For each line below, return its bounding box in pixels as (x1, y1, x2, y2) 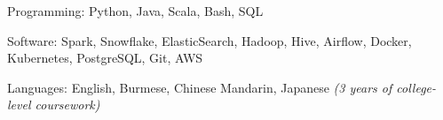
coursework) (35, 95, 100, 114)
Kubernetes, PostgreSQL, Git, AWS (7, 49, 203, 67)
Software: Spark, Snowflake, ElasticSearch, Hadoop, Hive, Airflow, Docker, (7, 31, 412, 49)
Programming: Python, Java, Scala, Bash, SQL (7, 2, 264, 19)
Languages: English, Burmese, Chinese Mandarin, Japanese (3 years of (7, 78, 392, 96)
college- (396, 78, 437, 96)
